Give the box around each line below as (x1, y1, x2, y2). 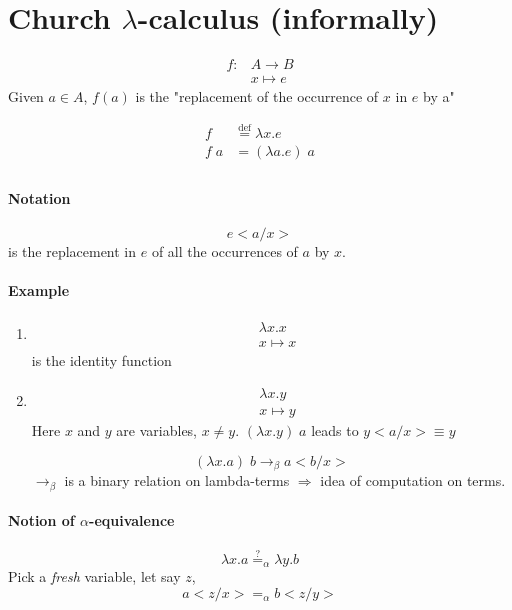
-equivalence (89, 510, 175, 531)
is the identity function (31, 350, 172, 371)
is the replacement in (8, 240, 137, 261)
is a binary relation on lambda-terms (64, 470, 290, 491)
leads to (311, 420, 359, 440)
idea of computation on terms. (320, 470, 506, 491)
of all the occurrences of (151, 240, 298, 261)
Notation (8, 187, 71, 208)
